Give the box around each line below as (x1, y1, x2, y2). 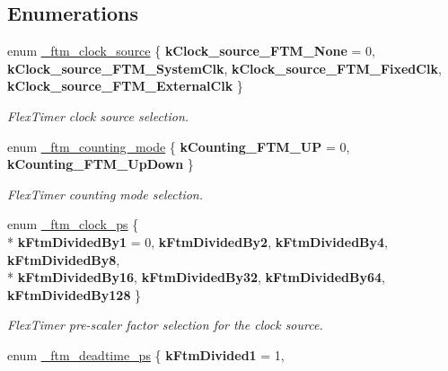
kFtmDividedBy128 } (7, 285, 142, 304)
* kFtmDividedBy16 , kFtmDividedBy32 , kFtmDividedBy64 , (7, 268, 385, 287)
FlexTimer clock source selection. (7, 106, 189, 125)
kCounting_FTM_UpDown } (7, 155, 194, 173)
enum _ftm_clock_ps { (7, 215, 139, 234)
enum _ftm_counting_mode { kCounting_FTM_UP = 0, (7, 137, 350, 155)
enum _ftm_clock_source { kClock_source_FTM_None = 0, (7, 41, 375, 60)
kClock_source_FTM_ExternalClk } (7, 76, 243, 95)
